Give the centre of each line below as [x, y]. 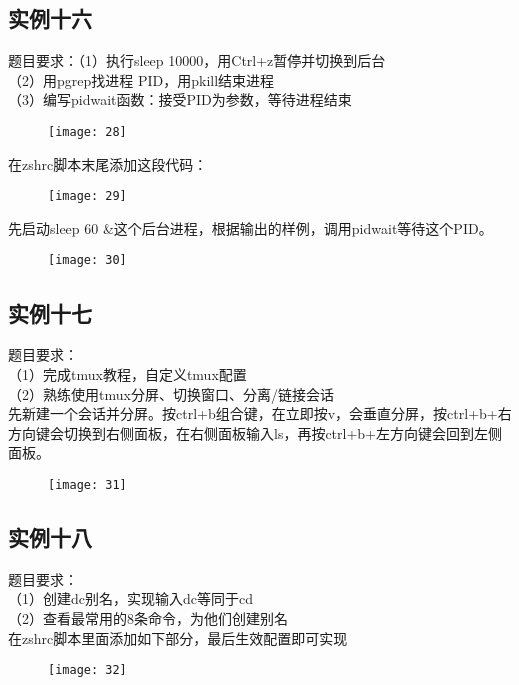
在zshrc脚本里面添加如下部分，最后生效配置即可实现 [178, 637]
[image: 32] [87, 670]
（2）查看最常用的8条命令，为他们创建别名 [148, 617]
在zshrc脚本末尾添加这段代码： [108, 163]
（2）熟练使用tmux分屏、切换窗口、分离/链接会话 [171, 393]
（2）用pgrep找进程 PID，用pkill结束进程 [141, 79]
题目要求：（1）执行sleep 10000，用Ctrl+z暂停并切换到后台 [197, 60]
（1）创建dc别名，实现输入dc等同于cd [130, 598]
